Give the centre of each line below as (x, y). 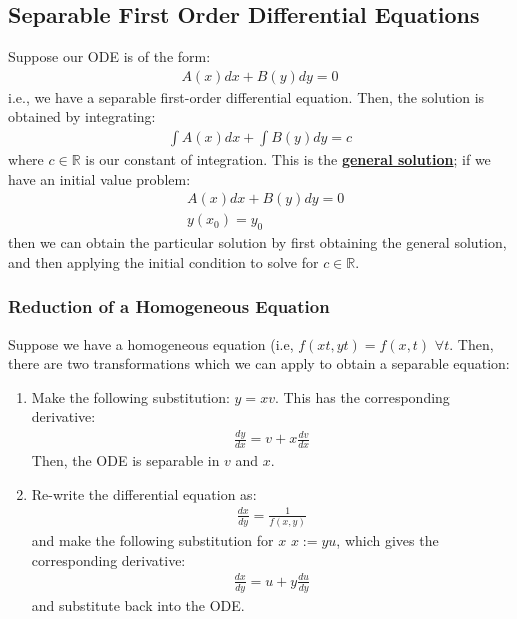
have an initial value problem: (99, 178)
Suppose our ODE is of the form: (109, 56)
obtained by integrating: (82, 116)
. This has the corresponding (362, 396)
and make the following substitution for (152, 540)
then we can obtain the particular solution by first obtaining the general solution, (257, 242)
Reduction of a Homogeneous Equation (169, 306)
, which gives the (387, 540)
